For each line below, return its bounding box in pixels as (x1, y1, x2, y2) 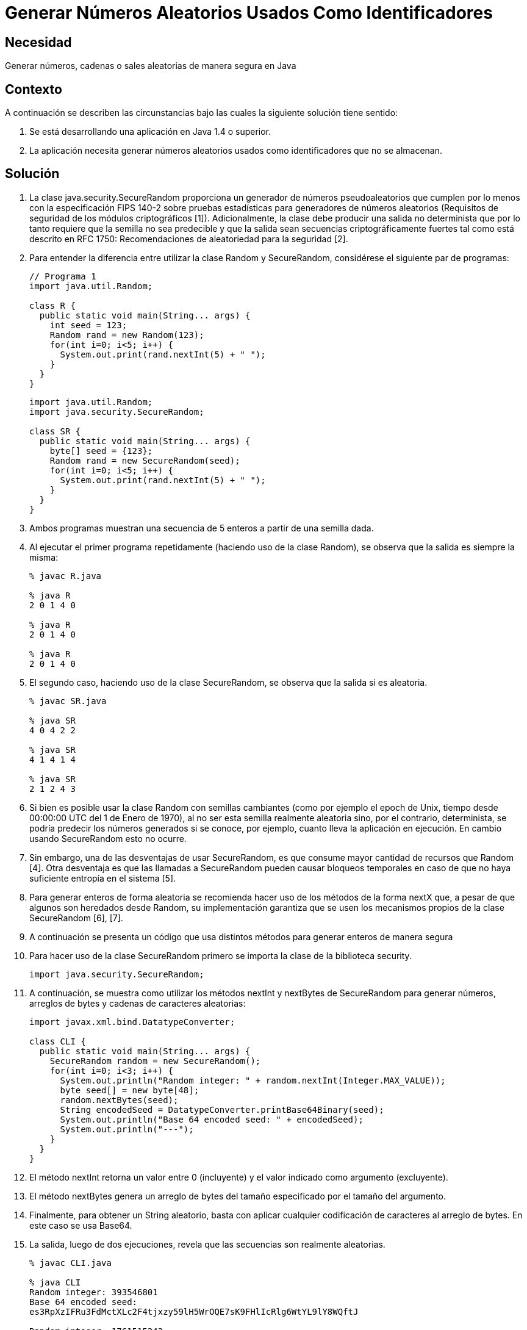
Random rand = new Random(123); (49, 329, 204, 340)
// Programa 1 (29, 271, 96, 281)
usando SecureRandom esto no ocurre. (29, 833, 187, 844)
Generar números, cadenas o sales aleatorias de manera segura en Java (5, 60, 296, 71)
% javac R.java (29, 570, 102, 581)
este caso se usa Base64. (29, 1220, 132, 1231)
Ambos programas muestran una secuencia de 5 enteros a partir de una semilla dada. (29, 522, 374, 533)
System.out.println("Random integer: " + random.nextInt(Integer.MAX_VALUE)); (60, 1075, 446, 1085)
